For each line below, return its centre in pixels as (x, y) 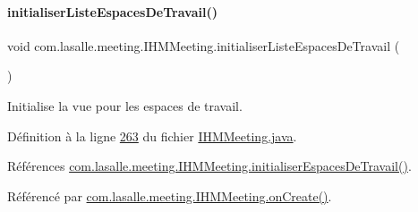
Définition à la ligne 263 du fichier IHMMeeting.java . (152, 136)
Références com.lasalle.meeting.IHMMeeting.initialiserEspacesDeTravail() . (209, 166)
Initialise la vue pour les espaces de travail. (125, 105)
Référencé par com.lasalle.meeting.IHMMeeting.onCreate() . (170, 195)
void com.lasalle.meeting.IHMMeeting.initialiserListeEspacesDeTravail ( (204, 45)
